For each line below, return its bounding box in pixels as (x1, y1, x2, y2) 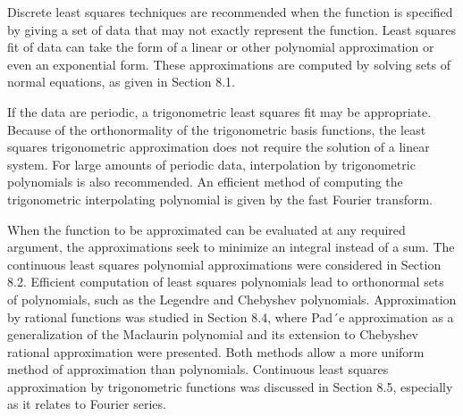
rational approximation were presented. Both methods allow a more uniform (7, 342, 425, 361)
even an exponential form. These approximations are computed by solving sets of (7, 54, 450, 73)
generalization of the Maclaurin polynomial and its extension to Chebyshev (7, 325, 419, 344)
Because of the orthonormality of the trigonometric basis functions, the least (7, 120, 426, 138)
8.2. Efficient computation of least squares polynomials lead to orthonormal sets (7, 272, 444, 291)
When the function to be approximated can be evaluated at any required (7, 220, 406, 238)
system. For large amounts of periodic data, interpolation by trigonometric (7, 154, 416, 173)
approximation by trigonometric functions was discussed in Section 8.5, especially (7, 377, 453, 395)
